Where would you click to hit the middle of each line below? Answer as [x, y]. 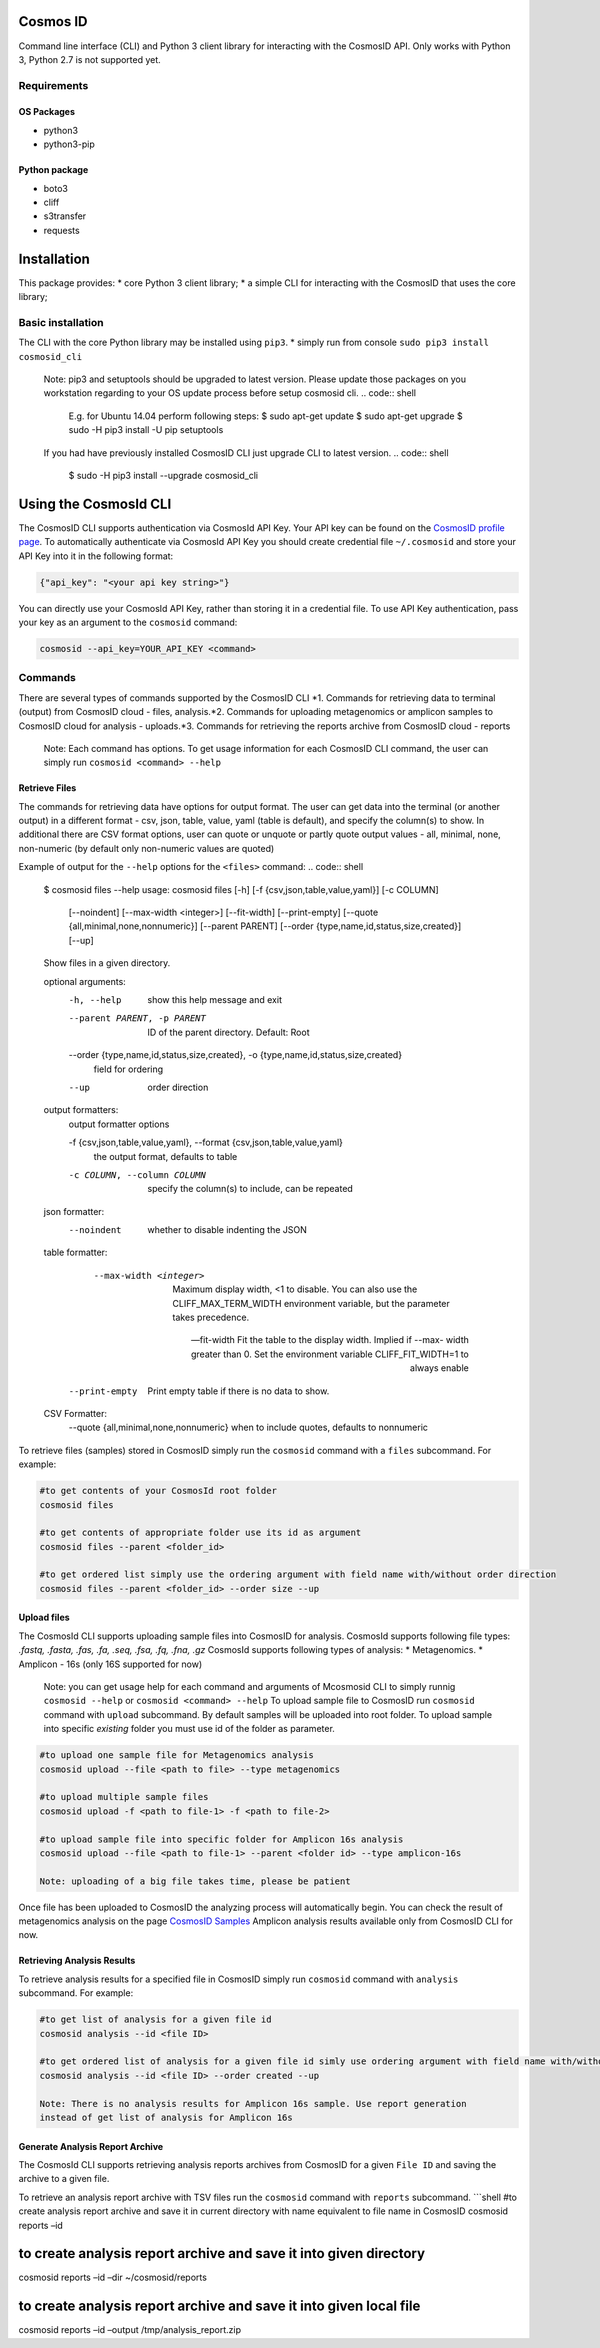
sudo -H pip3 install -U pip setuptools [146, 430]
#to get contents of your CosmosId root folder [158, 1491]
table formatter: [75, 1252]
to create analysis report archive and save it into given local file [219, 2306]
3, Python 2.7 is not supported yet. [90, 59]
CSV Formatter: [75, 1413]
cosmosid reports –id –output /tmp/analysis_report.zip [130, 2330]
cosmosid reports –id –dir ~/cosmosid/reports [112, 2277]
